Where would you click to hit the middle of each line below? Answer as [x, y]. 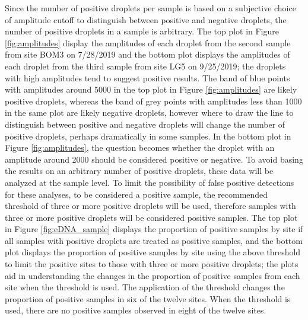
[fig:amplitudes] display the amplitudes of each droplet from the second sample [148, 42]
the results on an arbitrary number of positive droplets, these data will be [139, 171]
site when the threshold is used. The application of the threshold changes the [145, 287]
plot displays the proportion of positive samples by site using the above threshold [153, 252]
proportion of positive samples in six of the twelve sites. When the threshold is [148, 298]
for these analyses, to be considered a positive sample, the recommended [136, 194]
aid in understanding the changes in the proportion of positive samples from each [153, 275]
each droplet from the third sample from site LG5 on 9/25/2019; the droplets [145, 66]
